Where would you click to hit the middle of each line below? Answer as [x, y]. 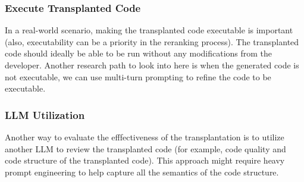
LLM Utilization [45, 114]
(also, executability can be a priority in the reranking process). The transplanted [152, 41]
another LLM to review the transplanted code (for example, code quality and [145, 148]
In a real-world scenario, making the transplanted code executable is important [149, 30]
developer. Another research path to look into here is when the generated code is [152, 65]
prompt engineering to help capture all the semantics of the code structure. [142, 172]
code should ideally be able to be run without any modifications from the [139, 53]
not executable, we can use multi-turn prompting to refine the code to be [138, 76]
